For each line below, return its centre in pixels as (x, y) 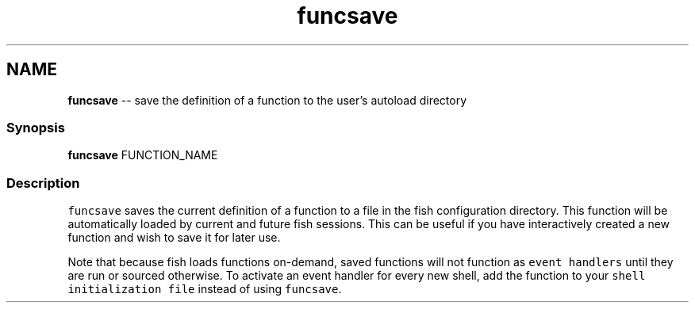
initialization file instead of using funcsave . (205, 289)
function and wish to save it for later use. (174, 238)
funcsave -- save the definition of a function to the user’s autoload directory (267, 100)
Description (43, 183)
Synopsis (36, 127)
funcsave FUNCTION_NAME (143, 155)
